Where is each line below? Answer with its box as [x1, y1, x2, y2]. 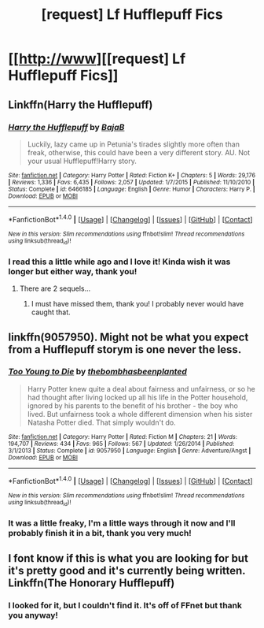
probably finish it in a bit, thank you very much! [8, 527, 192, 538]
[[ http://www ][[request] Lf [8, 50, 186, 68]
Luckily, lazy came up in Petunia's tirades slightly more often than [27, 139, 240, 149]
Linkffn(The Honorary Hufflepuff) [8, 577, 175, 590]
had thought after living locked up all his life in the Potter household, [27, 392, 248, 402]
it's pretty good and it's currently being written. [8, 564, 246, 578]
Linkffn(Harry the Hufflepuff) [8, 98, 153, 111]
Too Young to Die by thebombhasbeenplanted [8, 366, 187, 377]
